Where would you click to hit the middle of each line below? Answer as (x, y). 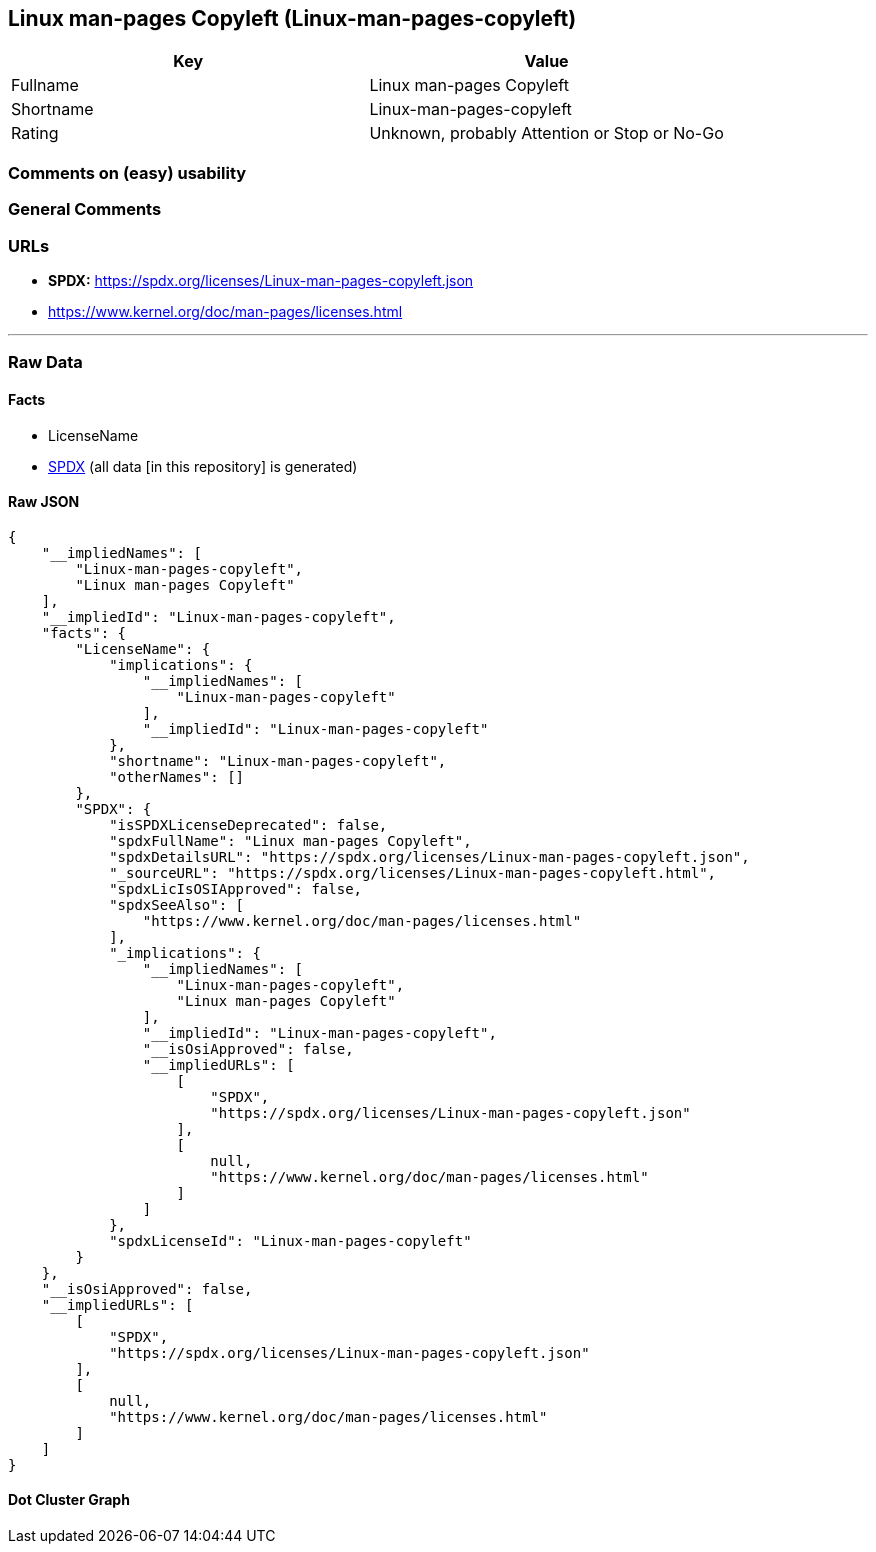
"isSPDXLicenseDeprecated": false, (248, 824)
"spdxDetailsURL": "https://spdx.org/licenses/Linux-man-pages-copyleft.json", (429, 856)
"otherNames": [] (177, 776)
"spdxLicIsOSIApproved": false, (236, 888)
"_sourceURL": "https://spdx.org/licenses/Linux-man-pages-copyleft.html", (413, 872)
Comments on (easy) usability (127, 172)
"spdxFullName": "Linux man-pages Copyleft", (290, 840)
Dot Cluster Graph (69, 1500)
